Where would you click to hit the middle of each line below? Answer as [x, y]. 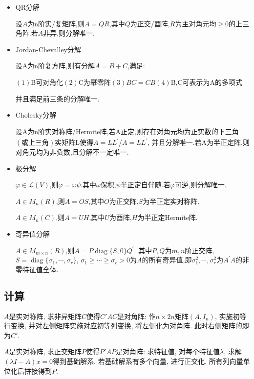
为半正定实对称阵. [171, 201]
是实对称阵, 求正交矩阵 [45, 351]
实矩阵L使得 [74, 142]
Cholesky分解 [36, 115]
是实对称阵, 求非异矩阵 [45, 316]
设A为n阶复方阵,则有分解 [55, 66]
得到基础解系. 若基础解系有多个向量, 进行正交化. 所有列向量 [148, 361]
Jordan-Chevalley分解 [48, 49]
